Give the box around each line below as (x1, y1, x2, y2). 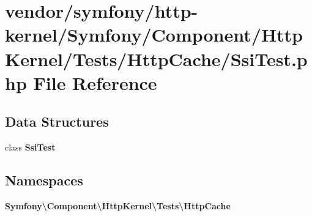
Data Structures (5, 112, 109, 131)
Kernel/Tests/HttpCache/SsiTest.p (5, 46, 308, 71)
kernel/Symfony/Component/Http (5, 22, 303, 47)
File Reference (33, 70, 157, 95)
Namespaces (5, 171, 83, 190)
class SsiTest (5, 141, 56, 154)
